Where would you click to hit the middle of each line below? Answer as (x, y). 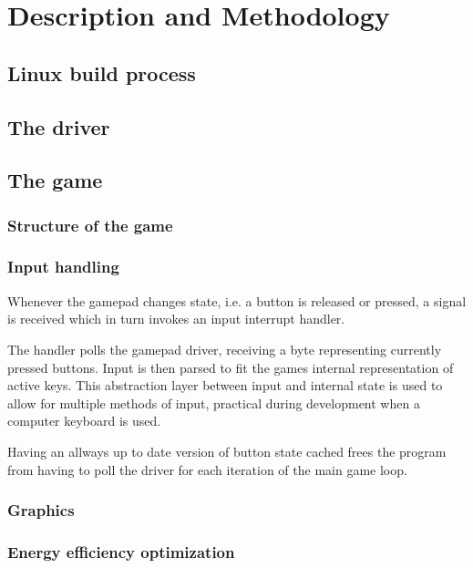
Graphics (41, 510)
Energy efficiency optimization (121, 551)
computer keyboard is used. (84, 421)
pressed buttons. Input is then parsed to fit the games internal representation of (231, 367)
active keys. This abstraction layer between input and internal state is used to (225, 385)
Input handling (63, 267)
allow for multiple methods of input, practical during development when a (214, 403)
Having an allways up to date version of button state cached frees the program (227, 451)
